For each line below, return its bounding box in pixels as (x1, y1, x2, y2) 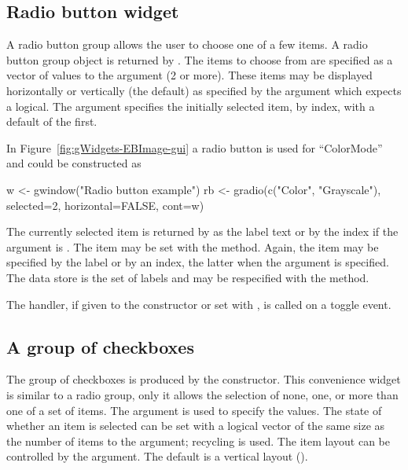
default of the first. (6, 113, 97, 130)
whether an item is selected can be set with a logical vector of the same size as (6, 417, 385, 434)
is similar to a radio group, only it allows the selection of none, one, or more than (6, 386, 399, 402)
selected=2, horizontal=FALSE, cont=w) (6, 196, 204, 213)
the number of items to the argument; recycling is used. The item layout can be (6, 432, 390, 449)
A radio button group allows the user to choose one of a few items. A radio (6, 36, 368, 53)
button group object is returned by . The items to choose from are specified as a (6, 51, 393, 68)
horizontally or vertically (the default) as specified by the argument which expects (6, 82, 402, 98)
